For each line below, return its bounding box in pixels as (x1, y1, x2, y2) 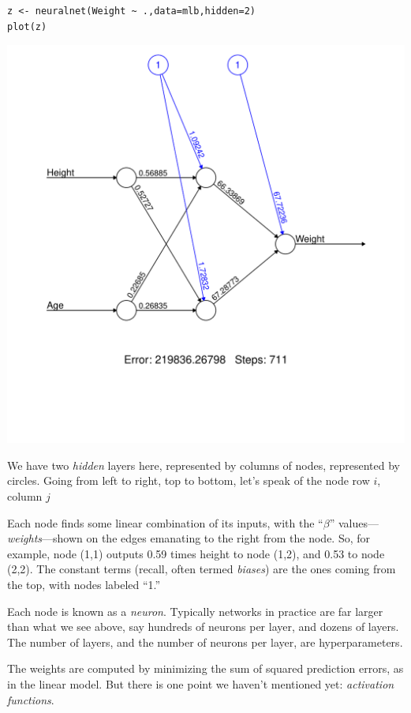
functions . (7, 691, 54, 707)
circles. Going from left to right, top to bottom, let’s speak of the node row (7, 472, 370, 489)
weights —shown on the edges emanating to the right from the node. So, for (7, 530, 371, 546)
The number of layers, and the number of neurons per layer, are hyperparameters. (7, 633, 403, 650)
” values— (329, 514, 379, 531)
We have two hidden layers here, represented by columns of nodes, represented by (7, 456, 400, 473)
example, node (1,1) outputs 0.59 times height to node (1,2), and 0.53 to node (7, 545, 385, 561)
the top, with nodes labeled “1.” (7, 576, 161, 592)
